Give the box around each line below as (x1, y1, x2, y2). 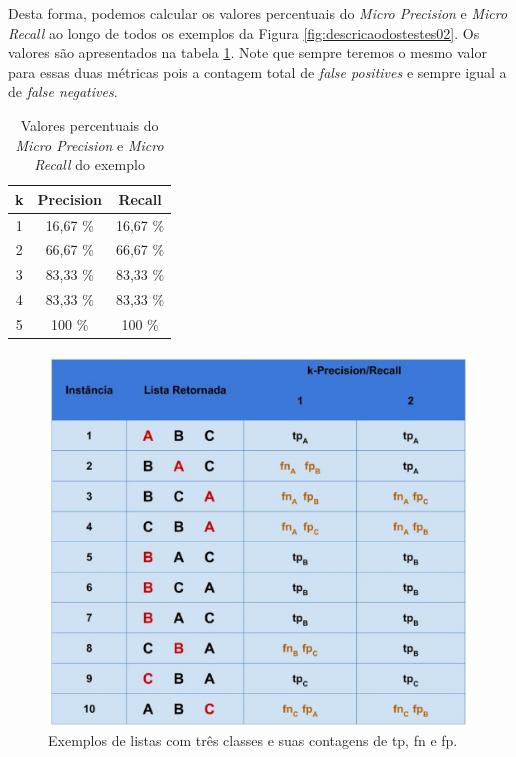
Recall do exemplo (34, 154, 145, 175)
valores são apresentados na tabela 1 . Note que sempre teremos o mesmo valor (8, 42, 487, 63)
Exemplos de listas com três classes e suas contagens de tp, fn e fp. (48, 730, 458, 751)
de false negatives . (8, 81, 118, 102)
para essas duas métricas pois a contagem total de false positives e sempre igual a (8, 61, 507, 82)
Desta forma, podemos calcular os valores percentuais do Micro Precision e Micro (8, 3, 508, 23)
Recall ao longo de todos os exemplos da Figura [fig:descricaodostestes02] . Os (8, 22, 480, 43)
